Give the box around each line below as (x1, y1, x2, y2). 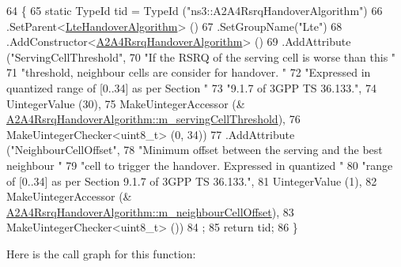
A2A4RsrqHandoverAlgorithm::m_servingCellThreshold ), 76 (6, 111, 301, 127)
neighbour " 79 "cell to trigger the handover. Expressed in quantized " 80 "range (6, 156, 393, 173)
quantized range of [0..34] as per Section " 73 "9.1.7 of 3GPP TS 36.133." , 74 (6, 79, 376, 96)
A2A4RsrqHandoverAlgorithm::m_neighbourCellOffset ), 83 (6, 203, 294, 220)
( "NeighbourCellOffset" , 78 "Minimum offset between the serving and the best (6, 141, 383, 158)
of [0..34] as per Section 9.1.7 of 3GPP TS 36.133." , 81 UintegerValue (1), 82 (6, 172, 377, 189)
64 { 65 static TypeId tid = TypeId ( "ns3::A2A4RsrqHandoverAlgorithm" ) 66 (6, 2, 383, 18)
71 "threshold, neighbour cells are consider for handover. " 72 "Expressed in (6, 64, 371, 81)
